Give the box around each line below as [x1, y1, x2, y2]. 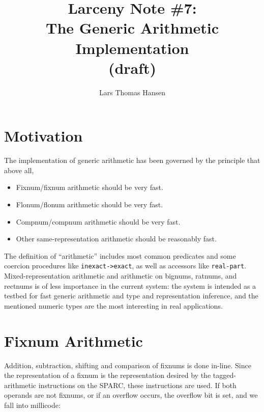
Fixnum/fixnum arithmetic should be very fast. [16, 182, 163, 193]
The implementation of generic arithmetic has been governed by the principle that [4, 155, 260, 166]
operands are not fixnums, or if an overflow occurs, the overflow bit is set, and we [4, 390, 258, 400]
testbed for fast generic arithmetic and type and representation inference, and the [4, 290, 258, 301]
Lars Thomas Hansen [99, 87, 165, 97]
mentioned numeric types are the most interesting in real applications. [4, 300, 223, 311]
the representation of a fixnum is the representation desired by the [4, 370, 211, 380]
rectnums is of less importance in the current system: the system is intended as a [4, 280, 256, 291]
